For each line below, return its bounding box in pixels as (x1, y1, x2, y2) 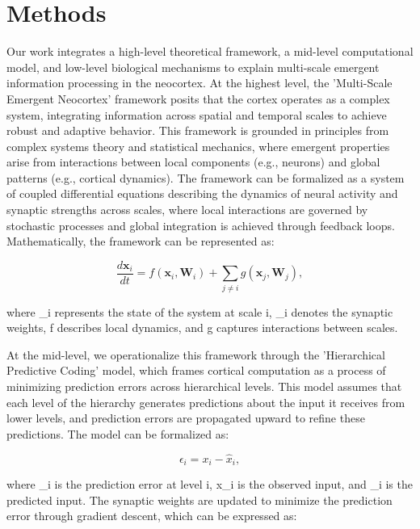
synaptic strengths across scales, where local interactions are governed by (6, 201, 368, 218)
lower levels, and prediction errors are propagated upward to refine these (6, 409, 365, 426)
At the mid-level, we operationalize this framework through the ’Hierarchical (6, 346, 385, 363)
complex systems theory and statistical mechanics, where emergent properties (6, 137, 390, 154)
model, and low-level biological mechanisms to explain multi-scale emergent (6, 58, 380, 75)
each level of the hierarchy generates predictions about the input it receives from (6, 393, 405, 410)
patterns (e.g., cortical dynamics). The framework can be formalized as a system (6, 169, 405, 186)
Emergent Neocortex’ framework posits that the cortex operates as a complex (6, 90, 390, 107)
